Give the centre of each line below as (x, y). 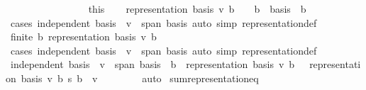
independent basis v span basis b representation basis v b (152, 64)
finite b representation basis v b (83, 36)
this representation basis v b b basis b (197, 9)
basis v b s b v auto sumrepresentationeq (140, 78)
